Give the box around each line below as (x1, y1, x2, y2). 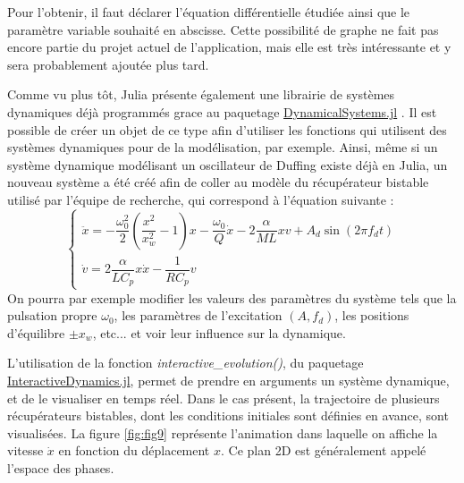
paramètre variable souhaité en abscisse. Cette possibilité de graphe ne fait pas (7, 20, 439, 38)
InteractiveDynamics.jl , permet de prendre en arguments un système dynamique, (7, 370, 450, 389)
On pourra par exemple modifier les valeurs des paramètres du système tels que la (7, 288, 457, 307)
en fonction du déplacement (58, 441, 210, 460)
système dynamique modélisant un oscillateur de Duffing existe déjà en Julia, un (7, 155, 448, 174)
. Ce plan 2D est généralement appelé (221, 441, 426, 460)
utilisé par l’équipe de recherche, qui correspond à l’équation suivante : (7, 190, 394, 208)
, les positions (334, 306, 409, 325)
